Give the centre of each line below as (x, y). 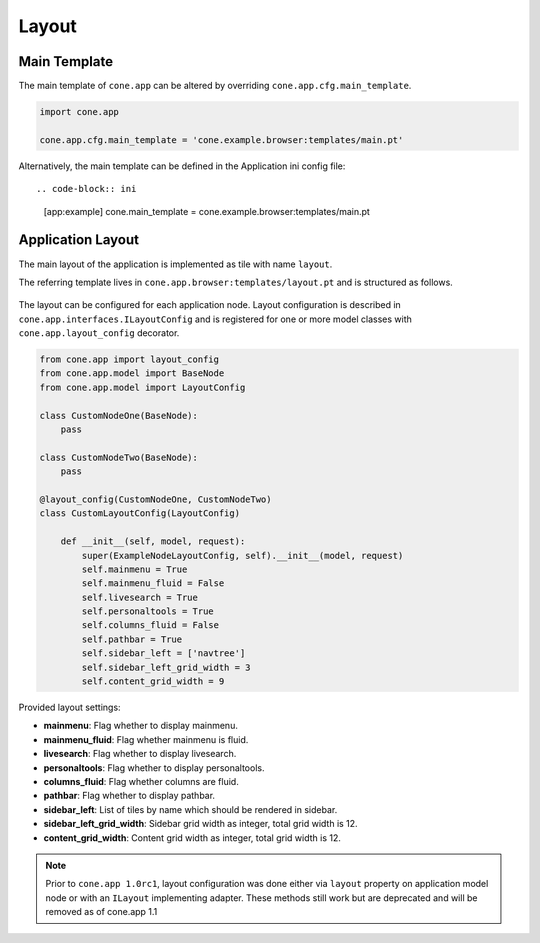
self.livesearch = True (140, 597)
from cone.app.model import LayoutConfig (142, 387)
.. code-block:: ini (86, 189)
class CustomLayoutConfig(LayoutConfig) (139, 513)
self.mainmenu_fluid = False (153, 583)
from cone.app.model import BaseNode (132, 373)
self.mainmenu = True (134, 569)
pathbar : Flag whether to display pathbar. (129, 796)
